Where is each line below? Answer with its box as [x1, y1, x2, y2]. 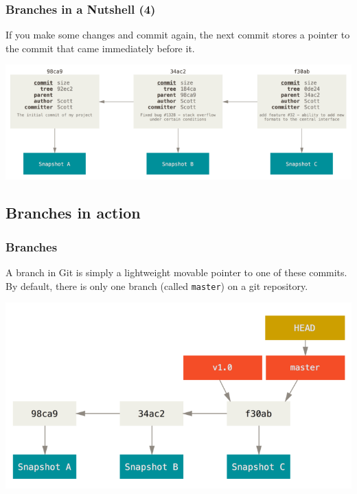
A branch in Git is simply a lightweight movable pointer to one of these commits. [5, 265, 347, 279]
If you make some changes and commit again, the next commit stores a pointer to [5, 27, 350, 42]
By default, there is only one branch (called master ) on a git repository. [5, 278, 308, 293]
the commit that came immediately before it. [5, 41, 195, 55]
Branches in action [5, 202, 141, 223]
